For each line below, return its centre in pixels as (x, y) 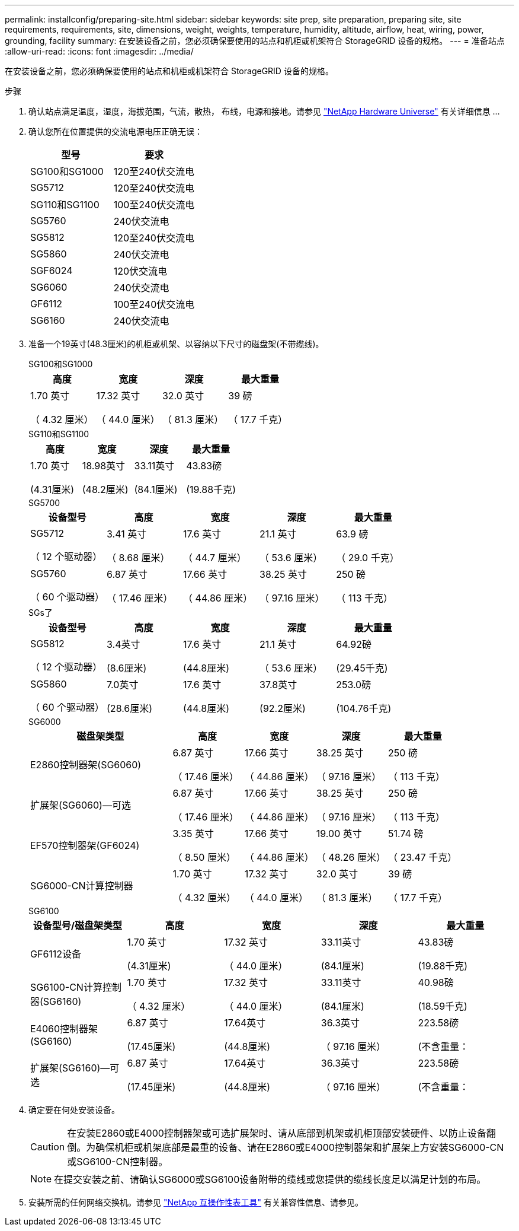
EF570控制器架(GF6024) (85, 845)
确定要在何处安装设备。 (74, 1110)
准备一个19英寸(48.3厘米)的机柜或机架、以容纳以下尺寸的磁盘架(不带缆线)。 (176, 344)
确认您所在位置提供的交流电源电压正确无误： (116, 131)
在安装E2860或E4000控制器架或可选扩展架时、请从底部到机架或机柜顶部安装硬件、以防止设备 (277, 1133)
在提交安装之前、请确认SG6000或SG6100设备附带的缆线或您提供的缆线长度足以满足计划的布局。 (270, 1179)
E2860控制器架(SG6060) (86, 765)
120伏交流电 (140, 271)
